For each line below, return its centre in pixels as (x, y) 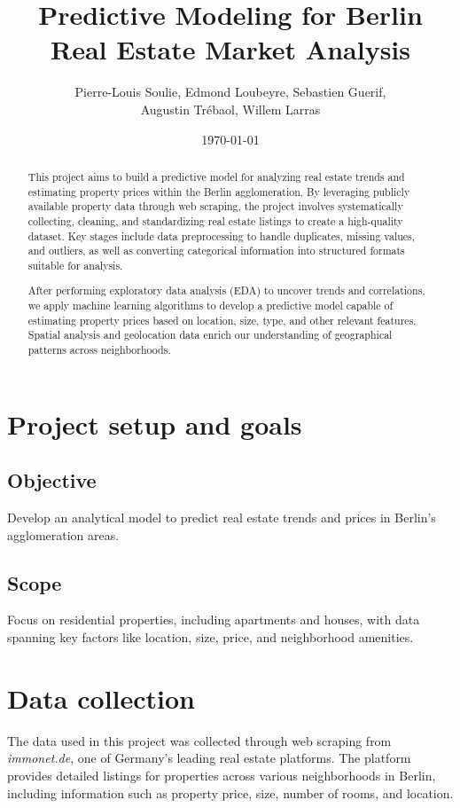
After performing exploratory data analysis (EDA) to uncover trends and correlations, (226, 290)
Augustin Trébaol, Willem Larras (230, 109)
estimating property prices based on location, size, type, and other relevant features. (222, 320)
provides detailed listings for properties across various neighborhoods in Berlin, (222, 775)
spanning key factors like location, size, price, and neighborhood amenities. (211, 637)
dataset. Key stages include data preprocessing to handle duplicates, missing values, (222, 235)
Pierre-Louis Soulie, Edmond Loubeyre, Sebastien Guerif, (230, 92)
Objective (52, 480)
